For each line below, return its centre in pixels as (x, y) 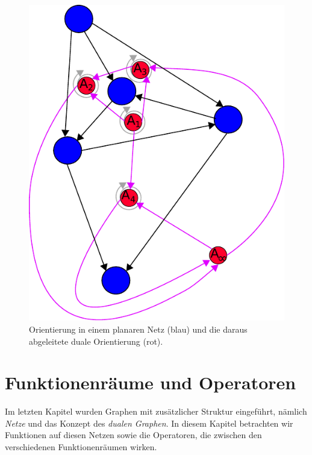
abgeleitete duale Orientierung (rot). (96, 341)
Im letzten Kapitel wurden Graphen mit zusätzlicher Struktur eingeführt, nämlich (156, 411)
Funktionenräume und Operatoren (151, 382)
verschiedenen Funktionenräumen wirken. (81, 447)
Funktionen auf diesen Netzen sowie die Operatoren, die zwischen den (133, 435)
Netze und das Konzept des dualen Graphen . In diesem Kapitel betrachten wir (149, 423)
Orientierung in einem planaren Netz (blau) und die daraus (138, 329)
